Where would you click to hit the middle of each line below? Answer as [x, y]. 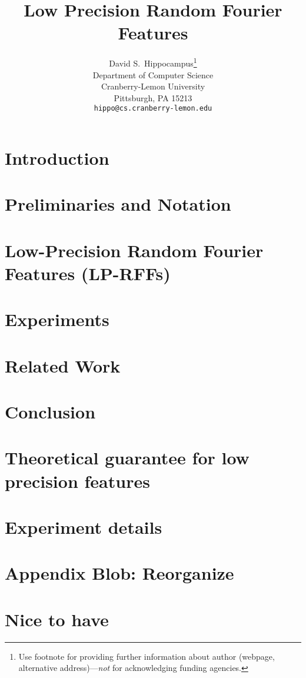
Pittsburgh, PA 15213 [153, 97]
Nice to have [57, 619]
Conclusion [50, 412]
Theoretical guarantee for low [127, 458]
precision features [77, 481]
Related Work [63, 365]
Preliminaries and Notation [118, 204]
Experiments [57, 319]
